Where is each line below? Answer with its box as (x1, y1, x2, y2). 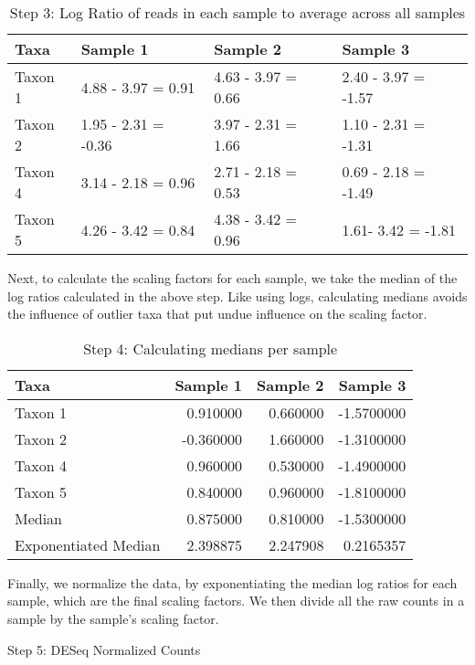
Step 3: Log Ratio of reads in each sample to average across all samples (9, 2, 466, 23)
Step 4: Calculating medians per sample (83, 337, 338, 359)
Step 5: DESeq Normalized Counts (7, 639, 201, 659)
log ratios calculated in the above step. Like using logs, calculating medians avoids (7, 286, 468, 305)
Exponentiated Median (15, 533, 161, 555)
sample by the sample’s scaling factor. (7, 608, 219, 628)
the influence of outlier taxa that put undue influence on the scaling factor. (7, 304, 427, 323)
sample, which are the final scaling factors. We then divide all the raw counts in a (7, 591, 465, 610)
